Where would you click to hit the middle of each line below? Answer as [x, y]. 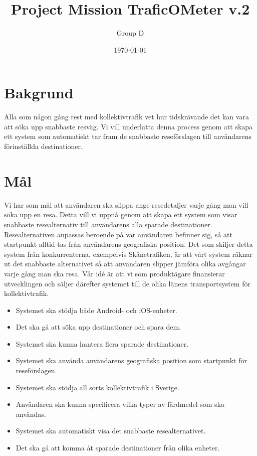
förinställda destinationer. [43, 146]
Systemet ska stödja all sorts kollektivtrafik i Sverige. [97, 387]
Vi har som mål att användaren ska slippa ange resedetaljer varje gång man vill [126, 204]
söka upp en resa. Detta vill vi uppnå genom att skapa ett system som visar [121, 214]
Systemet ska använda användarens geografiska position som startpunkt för [131, 360]
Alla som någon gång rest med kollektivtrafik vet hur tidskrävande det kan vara [126, 117]
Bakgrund [39, 93]
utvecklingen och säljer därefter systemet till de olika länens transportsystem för [127, 283]
